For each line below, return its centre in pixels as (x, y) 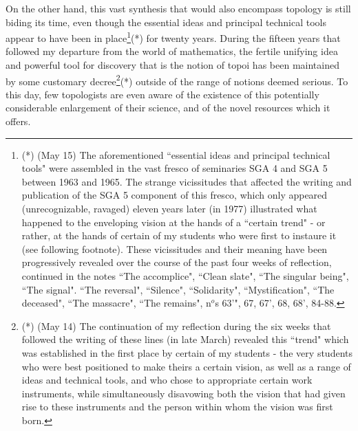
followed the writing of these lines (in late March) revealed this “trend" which (185, 339)
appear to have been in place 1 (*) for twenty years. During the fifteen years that (173, 37)
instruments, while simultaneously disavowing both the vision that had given (183, 393)
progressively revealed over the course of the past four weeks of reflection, (177, 262)
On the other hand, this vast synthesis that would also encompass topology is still (178, 8)
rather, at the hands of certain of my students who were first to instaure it (179, 235)
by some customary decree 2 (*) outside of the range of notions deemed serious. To (177, 80)
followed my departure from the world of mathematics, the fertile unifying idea (172, 51)
